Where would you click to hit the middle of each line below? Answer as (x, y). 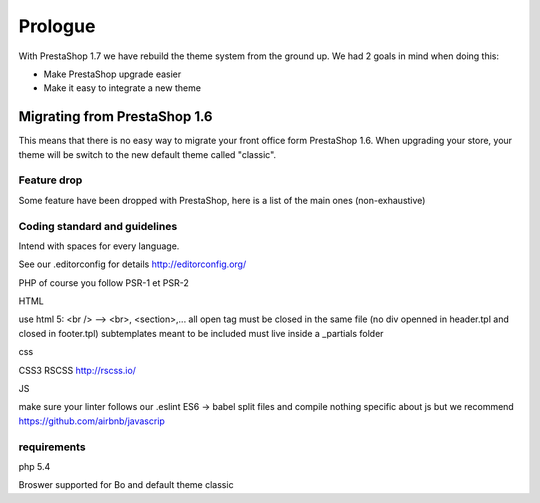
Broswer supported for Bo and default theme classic (126, 485)
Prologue (57, 26)
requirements (52, 447)
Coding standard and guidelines (98, 226)
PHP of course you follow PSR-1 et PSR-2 (103, 282)
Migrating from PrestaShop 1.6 (115, 116)
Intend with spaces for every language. (99, 246)
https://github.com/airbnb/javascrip (91, 421)
